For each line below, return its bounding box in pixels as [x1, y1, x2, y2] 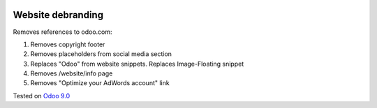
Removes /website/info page [30, 69, 113, 78]
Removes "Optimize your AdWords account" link [30, 79, 170, 87]
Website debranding [13, 9, 104, 21]
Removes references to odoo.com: [13, 28, 112, 36]
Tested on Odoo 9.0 [13, 91, 71, 100]
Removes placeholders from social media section [30, 50, 172, 58]
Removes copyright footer [30, 40, 105, 48]
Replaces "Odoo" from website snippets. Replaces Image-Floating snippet [30, 60, 244, 68]
